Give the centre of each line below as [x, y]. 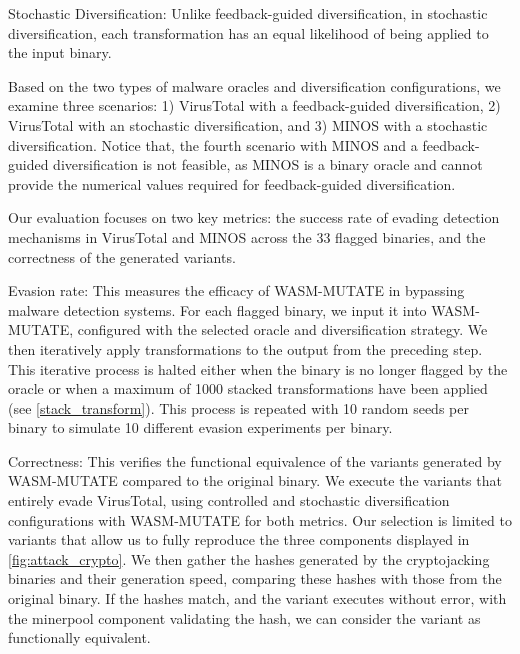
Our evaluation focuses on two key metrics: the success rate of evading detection [254, 217]
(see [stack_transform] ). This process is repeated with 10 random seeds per [238, 407]
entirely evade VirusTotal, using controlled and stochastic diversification [229, 500]
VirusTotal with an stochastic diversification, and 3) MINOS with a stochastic [248, 124]
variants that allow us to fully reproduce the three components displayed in [239, 539]
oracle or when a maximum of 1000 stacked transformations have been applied [248, 388]
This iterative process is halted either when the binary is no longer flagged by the [258, 368]
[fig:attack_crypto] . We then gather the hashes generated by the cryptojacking [249, 558]
